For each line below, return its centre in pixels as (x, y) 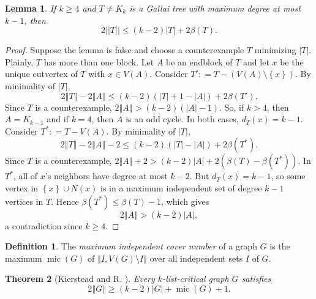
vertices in (24, 201)
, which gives (185, 201)
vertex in (22, 187)
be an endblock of (199, 61)
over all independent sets (196, 258)
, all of (25, 176)
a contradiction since (44, 225)
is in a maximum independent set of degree (181, 187)
